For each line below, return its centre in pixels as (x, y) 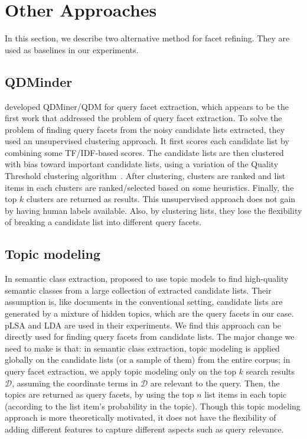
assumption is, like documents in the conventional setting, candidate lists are (144, 302)
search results (270, 371)
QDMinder (39, 81)
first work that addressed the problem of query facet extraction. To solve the (143, 118)
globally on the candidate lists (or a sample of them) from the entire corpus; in (148, 360)
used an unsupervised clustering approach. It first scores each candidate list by (147, 141)
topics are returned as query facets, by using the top (99, 394)
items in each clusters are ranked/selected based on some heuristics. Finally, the (149, 187)
